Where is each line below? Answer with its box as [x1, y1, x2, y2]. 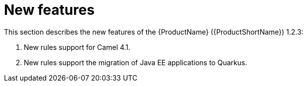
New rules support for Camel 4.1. [24, 43, 130, 51]
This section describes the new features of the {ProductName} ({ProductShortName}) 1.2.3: [4, 27, 304, 36]
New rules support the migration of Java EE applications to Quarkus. [24, 58, 247, 67]
